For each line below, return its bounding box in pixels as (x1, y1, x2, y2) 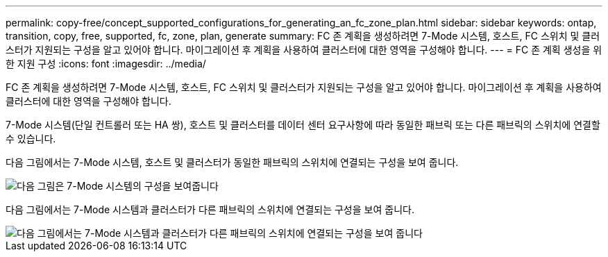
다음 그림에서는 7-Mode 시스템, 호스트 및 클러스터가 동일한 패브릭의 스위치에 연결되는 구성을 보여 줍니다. (6, 156, 459, 168)
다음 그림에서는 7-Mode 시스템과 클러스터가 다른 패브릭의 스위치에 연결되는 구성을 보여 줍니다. (6, 204, 414, 215)
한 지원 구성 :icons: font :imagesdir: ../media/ (6, 58, 206, 69)
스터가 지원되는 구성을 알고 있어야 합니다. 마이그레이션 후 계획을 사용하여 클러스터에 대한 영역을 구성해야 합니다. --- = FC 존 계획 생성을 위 (6, 44, 602, 56)
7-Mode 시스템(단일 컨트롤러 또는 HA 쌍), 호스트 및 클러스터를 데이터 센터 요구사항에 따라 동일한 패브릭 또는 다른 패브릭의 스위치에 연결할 (6, 119, 600, 131)
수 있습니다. (6, 133, 56, 144)
